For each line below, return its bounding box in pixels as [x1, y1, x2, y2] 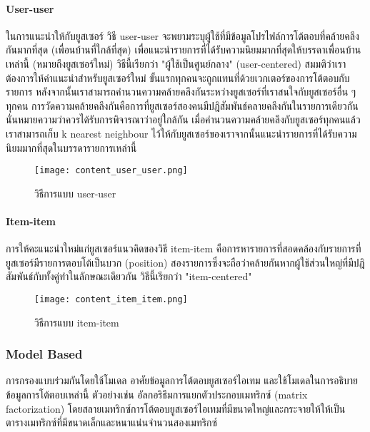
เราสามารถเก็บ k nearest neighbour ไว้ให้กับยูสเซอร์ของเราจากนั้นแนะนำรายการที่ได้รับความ [6, 125, 357, 140]
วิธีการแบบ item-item [34, 314, 119, 329]
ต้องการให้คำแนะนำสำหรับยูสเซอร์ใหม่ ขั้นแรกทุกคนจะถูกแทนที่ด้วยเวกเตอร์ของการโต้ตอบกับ [6, 70, 350, 85]
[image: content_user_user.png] [34, 165, 188, 176]
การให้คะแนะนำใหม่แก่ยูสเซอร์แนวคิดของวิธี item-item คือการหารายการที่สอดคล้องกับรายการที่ [6, 241, 361, 256]
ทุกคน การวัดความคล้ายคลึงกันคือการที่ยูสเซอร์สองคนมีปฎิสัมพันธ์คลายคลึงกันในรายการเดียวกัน [6, 98, 359, 113]
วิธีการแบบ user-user [34, 185, 116, 200]
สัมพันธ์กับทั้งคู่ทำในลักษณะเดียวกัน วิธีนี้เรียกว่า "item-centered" [6, 269, 252, 284]
